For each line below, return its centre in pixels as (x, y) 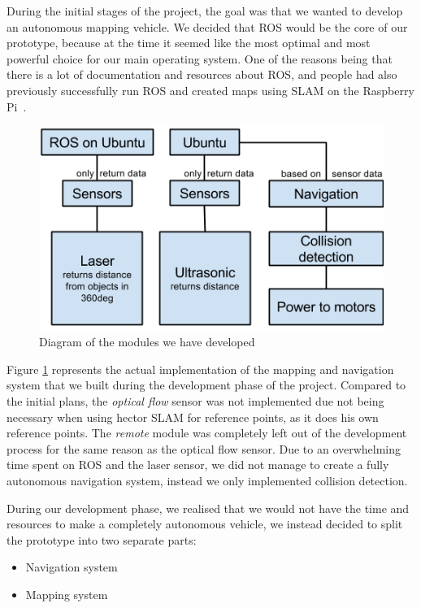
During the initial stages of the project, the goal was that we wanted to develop (205, 11)
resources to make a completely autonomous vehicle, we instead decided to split (205, 524)
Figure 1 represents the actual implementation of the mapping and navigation (200, 369)
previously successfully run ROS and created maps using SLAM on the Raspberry (210, 90)
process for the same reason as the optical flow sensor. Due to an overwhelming (204, 448)
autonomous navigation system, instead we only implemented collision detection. (207, 481)
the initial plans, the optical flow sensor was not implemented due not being (195, 401)
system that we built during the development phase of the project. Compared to (206, 385)
